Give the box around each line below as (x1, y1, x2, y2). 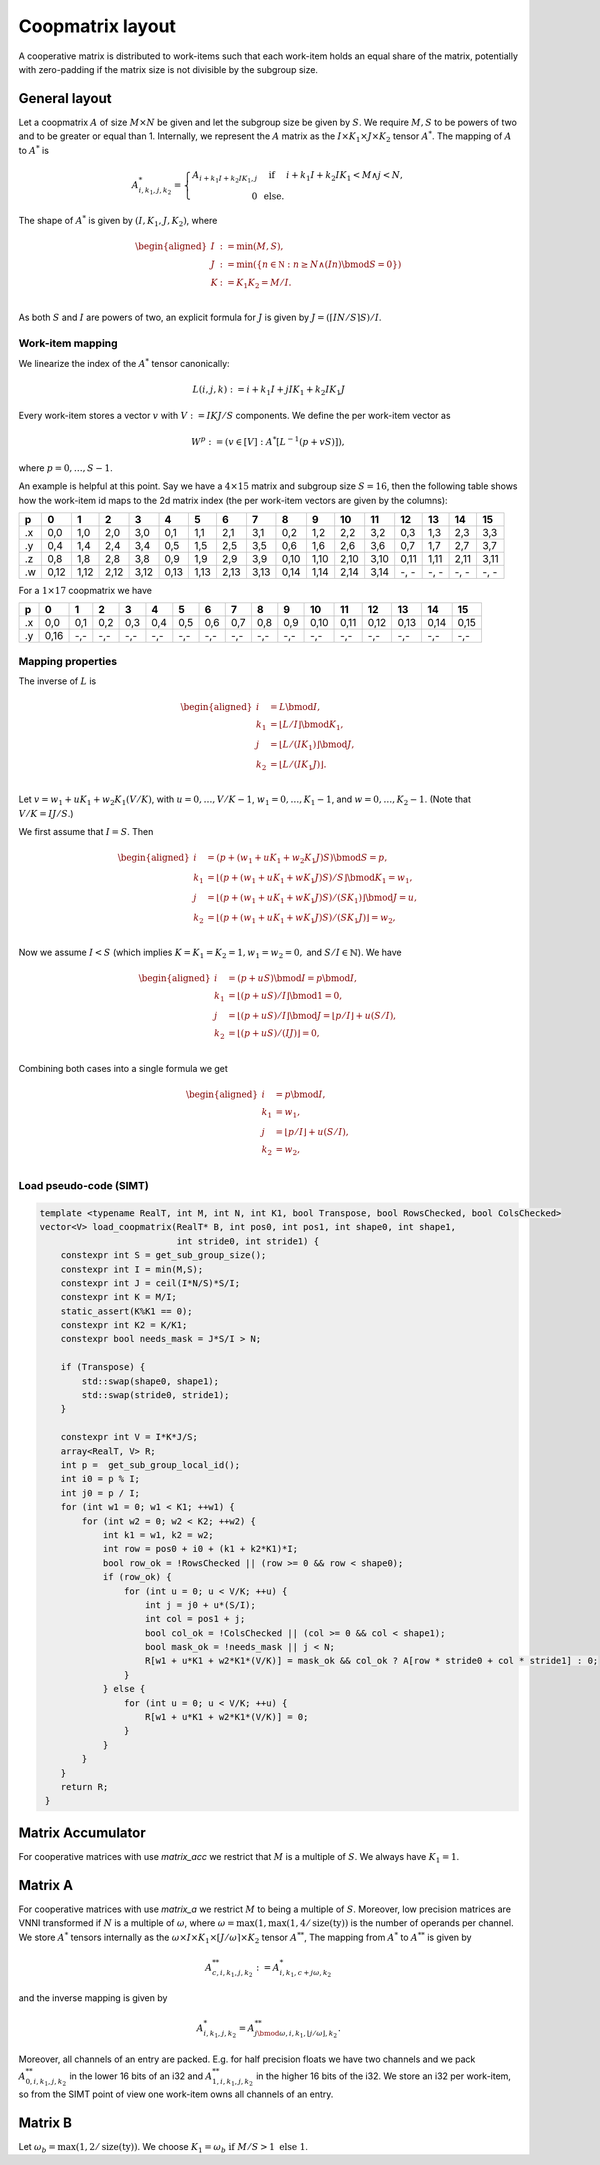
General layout (18, 90, 112, 107)
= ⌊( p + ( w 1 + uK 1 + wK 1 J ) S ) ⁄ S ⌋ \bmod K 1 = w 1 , (206, 872, 413, 885)
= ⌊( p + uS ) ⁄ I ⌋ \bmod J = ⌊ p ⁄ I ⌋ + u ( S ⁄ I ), (228, 1010, 397, 1022)
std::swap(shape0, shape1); (81, 1375, 220, 1387)
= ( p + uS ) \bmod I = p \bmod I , (228, 973, 357, 984)
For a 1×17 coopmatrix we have (18, 585, 152, 597)
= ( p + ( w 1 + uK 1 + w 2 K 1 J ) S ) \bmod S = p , (206, 852, 388, 866)
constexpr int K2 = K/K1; (60, 1320, 188, 1331)
